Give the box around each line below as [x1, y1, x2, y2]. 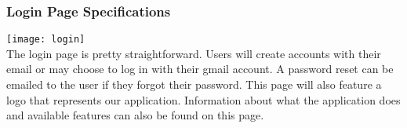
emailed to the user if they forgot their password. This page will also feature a [6, 76, 382, 93]
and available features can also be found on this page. [6, 107, 264, 123]
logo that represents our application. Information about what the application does [6, 91, 401, 108]
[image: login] [6, 34, 85, 46]
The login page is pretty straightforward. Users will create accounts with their [6, 45, 381, 61]
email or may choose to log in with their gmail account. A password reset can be [6, 60, 394, 77]
